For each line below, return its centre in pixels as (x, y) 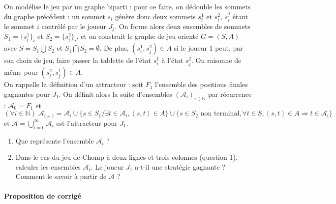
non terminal (220, 114)
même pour (21, 72)
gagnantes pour (27, 94)
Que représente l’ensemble (55, 140)
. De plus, (114, 48)
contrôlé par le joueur (74, 26)
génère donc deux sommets (155, 16)
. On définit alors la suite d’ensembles (115, 94)
